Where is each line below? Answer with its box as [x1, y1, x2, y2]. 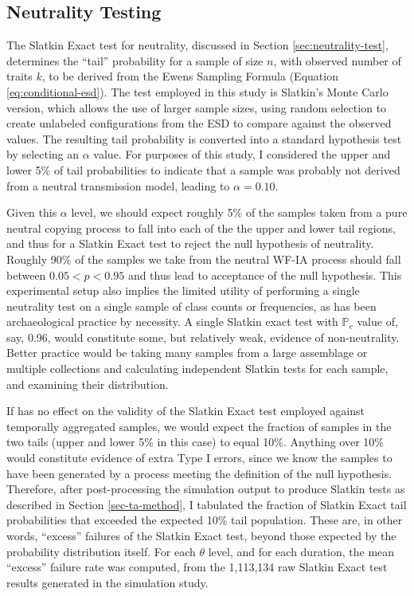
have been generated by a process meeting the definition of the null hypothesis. [6, 465, 393, 481]
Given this [6, 204, 57, 221]
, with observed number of [273, 52, 401, 69]
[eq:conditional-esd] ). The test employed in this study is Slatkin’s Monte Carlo [6, 83, 389, 100]
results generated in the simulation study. [6, 574, 209, 590]
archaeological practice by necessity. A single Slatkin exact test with [6, 313, 338, 330]
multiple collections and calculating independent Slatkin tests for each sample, [6, 360, 389, 377]
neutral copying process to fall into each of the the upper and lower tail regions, [6, 219, 396, 236]
